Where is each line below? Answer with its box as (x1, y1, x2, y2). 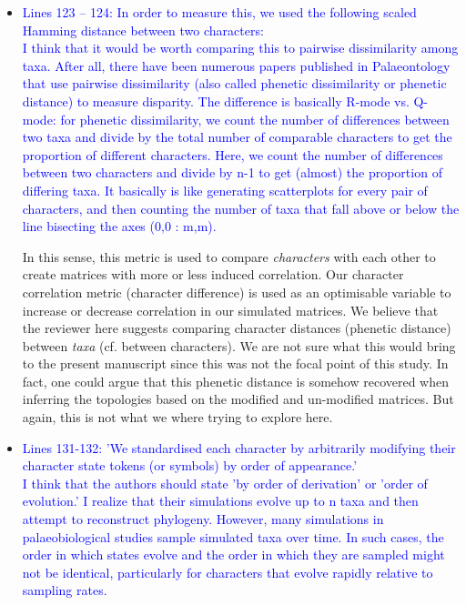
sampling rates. (22, 580, 107, 600)
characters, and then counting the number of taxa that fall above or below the (22, 198, 460, 217)
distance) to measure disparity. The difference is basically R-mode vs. (22, 91, 410, 110)
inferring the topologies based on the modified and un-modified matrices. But (22, 389, 454, 408)
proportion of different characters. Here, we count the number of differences (22, 145, 443, 164)
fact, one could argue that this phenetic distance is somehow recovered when (22, 371, 450, 390)
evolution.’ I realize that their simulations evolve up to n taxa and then (22, 491, 419, 510)
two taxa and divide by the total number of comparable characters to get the (22, 127, 452, 146)
